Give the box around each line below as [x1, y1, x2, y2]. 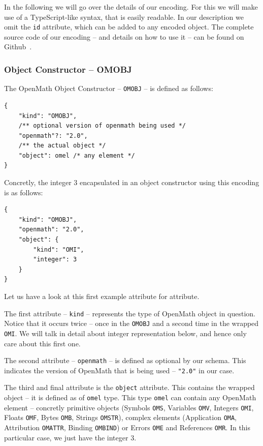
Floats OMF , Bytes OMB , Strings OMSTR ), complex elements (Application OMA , [4, 412, 237, 423]
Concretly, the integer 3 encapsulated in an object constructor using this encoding [4, 177, 259, 188]
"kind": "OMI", [33, 246, 84, 253]
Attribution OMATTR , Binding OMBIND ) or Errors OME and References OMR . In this [4, 422, 251, 433]
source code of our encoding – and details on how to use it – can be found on [4, 31, 244, 42]
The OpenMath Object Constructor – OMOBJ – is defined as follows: [4, 83, 213, 94]
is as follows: [4, 187, 43, 197]
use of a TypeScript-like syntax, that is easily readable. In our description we [4, 11, 244, 22]
